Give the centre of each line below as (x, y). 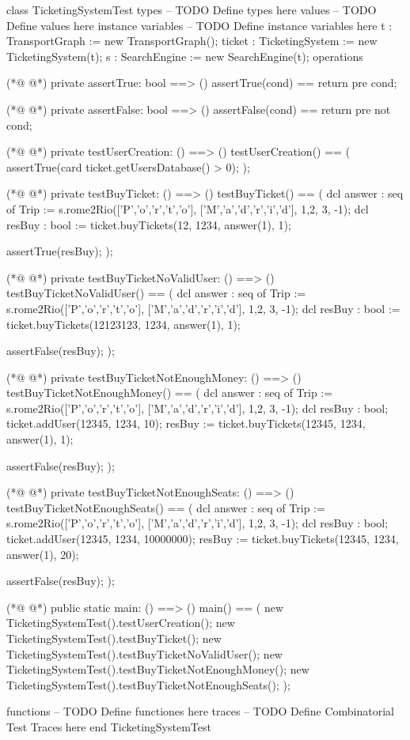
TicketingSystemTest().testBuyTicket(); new (114, 638)
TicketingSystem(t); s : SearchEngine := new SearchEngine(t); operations (185, 56)
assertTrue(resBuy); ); (60, 251)
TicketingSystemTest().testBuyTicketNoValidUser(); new (144, 653)
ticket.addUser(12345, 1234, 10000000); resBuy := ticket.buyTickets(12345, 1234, (203, 539)
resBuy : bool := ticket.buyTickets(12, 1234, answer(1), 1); (149, 224)
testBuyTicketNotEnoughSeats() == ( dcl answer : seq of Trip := (166, 507)
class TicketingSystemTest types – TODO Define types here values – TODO (192, 9)
